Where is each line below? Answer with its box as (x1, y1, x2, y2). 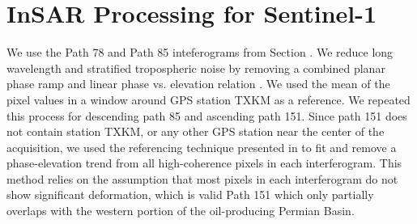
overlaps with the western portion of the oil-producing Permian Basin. (6, 202, 355, 219)
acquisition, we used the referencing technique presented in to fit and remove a (6, 138, 397, 155)
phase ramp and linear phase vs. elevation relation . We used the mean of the (6, 75, 390, 92)
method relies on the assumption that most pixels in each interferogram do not (6, 170, 398, 187)
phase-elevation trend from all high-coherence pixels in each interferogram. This (6, 154, 402, 171)
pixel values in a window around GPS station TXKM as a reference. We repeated (6, 91, 411, 108)
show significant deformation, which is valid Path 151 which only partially (6, 186, 374, 203)
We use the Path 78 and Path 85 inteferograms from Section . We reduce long (6, 44, 394, 61)
